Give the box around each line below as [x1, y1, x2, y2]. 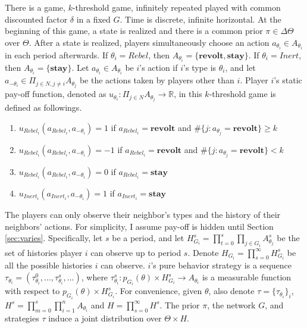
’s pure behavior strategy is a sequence [151, 259, 292, 271]
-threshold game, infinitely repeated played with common [72, 1, 281, 13]
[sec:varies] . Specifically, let [5, 232, 103, 244]
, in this [174, 88, 202, 100]
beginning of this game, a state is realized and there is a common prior [5, 24, 263, 37]
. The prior [159, 298, 200, 311]
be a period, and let [112, 232, 184, 244]
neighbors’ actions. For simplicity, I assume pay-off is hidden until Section [5, 220, 274, 232]
